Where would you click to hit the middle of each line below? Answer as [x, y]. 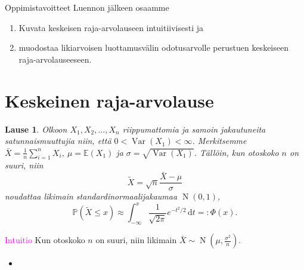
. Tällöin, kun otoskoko [236, 152]
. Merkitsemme [219, 141]
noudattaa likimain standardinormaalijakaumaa [91, 196]
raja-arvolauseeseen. [55, 59]
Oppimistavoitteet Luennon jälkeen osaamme [87, 7]
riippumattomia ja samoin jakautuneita [194, 129]
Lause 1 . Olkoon [36, 129]
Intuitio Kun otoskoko [45, 240]
